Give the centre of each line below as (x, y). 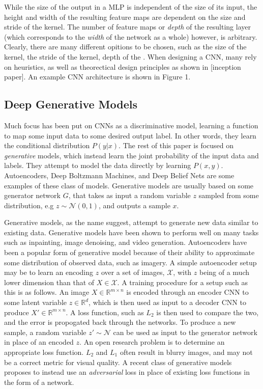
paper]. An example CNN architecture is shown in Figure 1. (97, 77)
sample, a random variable (45, 332)
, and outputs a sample (134, 205)
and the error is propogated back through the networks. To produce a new (120, 322)
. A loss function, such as (105, 312)
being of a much (224, 272)
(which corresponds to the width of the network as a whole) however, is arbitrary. (131, 36)
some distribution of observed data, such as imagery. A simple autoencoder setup (130, 262)
